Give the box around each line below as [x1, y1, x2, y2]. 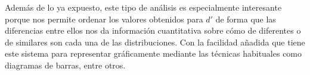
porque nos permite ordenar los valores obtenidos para [5, 12, 203, 25]
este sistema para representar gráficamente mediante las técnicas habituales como [5, 47, 302, 60]
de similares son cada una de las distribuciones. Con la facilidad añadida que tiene [5, 35, 305, 48]
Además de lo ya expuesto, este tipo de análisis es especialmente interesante [5, 1, 282, 13]
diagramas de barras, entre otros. [5, 58, 126, 71]
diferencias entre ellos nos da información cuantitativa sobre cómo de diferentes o [5, 24, 301, 37]
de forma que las [215, 12, 276, 25]
